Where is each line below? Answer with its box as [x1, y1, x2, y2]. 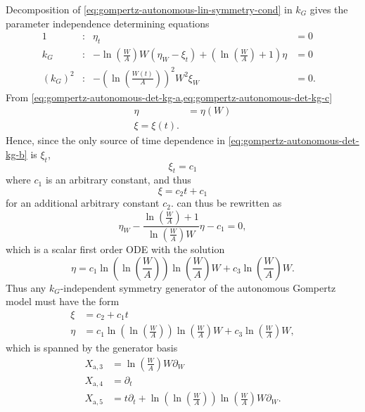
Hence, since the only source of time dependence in [6, 133, 226, 148]
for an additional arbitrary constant [6, 195, 160, 210]
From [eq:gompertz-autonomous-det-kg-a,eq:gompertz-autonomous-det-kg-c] [6, 89, 333, 104]
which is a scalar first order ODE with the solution [6, 241, 225, 256]
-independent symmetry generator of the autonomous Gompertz [60, 280, 336, 295]
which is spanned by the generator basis [6, 340, 178, 355]
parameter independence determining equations [6, 15, 210, 30]
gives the [309, 2, 348, 16]
